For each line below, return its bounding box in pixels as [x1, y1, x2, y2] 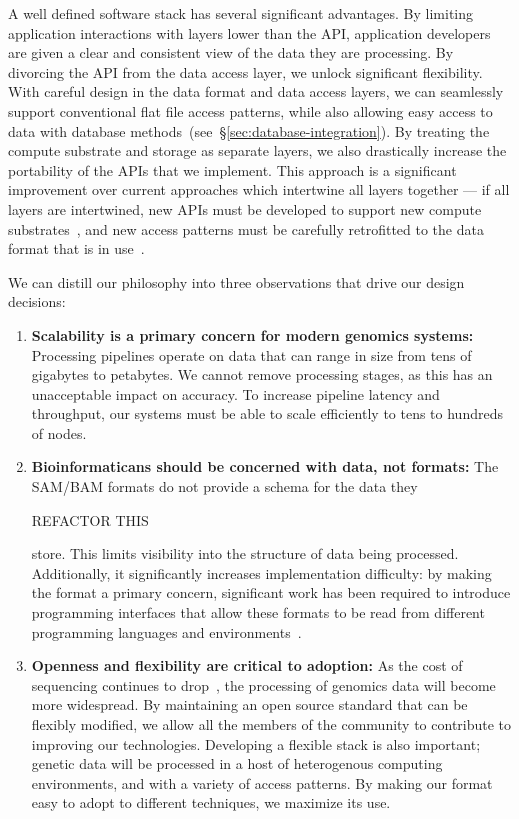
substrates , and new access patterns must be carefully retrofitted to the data [8, 218, 484, 239]
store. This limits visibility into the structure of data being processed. [31, 543, 459, 564]
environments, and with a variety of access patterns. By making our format [31, 772, 493, 793]
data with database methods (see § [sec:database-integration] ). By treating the [8, 120, 490, 141]
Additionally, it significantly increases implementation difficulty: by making [31, 562, 492, 583]
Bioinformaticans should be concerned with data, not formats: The [31, 456, 499, 477]
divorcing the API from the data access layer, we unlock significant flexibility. [8, 61, 483, 82]
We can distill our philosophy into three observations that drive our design [8, 271, 465, 292]
